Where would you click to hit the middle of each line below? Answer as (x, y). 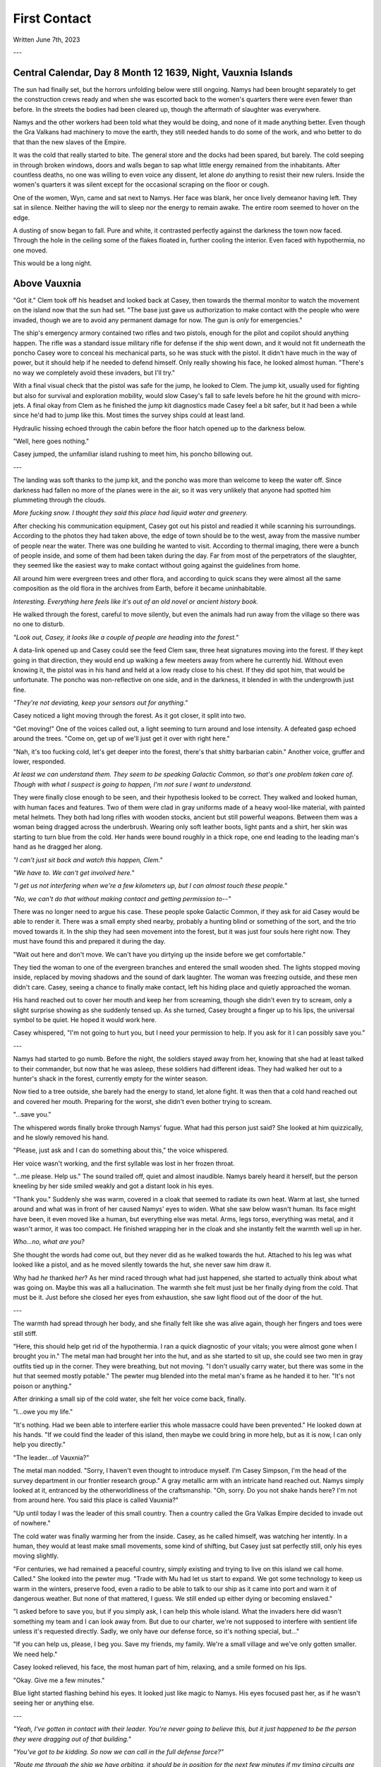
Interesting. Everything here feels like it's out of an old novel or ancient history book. (136, 601)
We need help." (35, 1654)
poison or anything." (42, 1386)
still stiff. (25, 1333)
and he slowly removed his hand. (61, 1137)
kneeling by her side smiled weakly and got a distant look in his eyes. (114, 1186)
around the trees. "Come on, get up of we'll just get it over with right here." (122, 739)
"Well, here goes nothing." (51, 441)
